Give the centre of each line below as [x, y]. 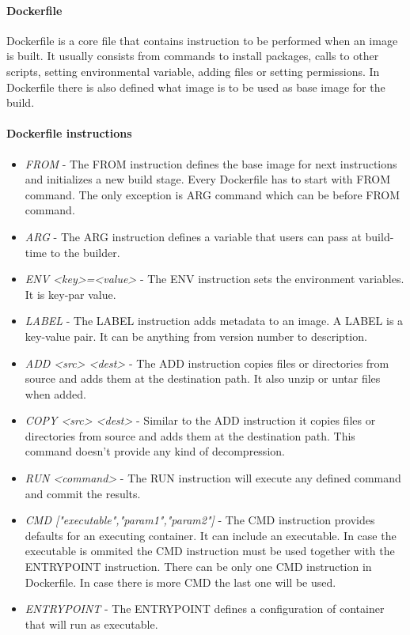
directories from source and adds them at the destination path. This [190, 435]
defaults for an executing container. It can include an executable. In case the [211, 535]
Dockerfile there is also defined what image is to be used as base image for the [196, 87]
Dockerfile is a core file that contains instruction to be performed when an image [202, 40]
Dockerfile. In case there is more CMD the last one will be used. [180, 582]
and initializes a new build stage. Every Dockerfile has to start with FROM [208, 179]
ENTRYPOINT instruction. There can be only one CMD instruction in [198, 567]
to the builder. [85, 252]
